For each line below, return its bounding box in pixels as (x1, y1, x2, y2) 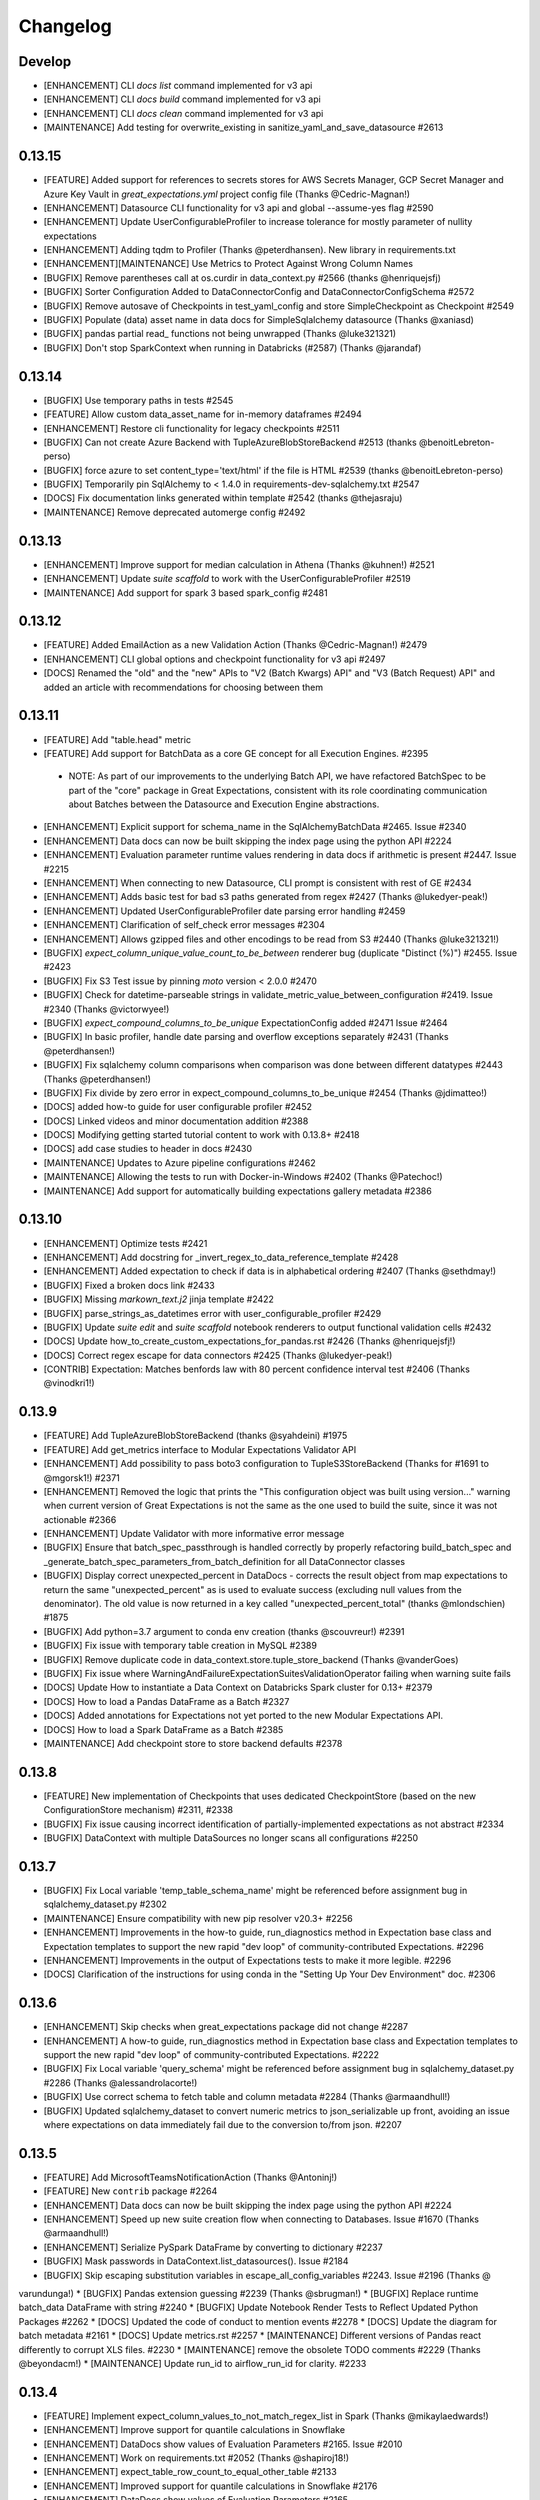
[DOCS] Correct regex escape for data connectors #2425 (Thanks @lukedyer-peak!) (43, 1349, 393, 1361)
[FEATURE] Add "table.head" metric (43, 733, 192, 745)
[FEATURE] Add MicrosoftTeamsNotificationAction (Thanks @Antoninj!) (43, 2171, 338, 2183)
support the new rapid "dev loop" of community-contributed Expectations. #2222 (43, 2048, 380, 2060)
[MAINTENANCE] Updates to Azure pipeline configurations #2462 (43, 1156, 317, 1169)
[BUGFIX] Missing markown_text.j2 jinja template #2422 (43, 1293, 275, 1305)
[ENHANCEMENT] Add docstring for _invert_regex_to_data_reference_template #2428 (43, 1251, 399, 1263)
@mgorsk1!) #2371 (43, 1471, 120, 1484)
